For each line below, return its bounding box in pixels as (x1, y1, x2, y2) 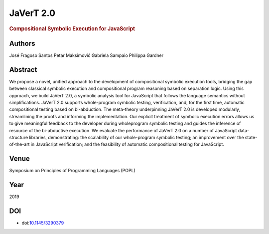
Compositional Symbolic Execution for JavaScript (9, 25, 135, 32)
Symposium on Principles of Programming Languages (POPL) (9, 168, 135, 174)
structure (9, 134, 28, 140)
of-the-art (9, 141, 30, 147)
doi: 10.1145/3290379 (21, 220, 64, 226)
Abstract (9, 65, 37, 74)
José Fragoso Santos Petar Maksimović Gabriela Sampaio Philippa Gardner (9, 52, 164, 58)
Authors (9, 39, 35, 47)
